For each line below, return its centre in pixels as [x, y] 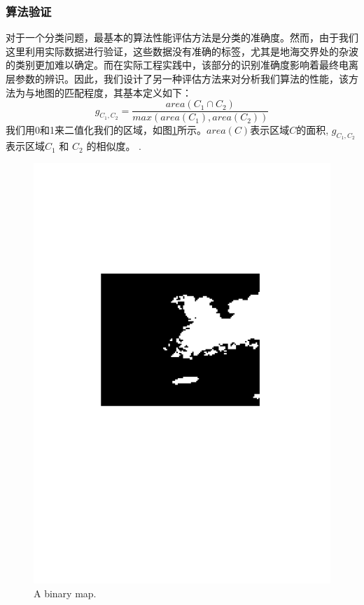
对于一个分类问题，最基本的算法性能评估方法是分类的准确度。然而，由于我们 [182, 37]
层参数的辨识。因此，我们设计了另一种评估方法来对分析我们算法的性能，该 [177, 78]
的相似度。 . [114, 146]
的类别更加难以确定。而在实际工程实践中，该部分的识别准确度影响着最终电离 [182, 65]
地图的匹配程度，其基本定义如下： [113, 92]
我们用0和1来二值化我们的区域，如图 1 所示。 [106, 130]
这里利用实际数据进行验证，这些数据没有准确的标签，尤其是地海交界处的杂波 [182, 51]
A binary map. [65, 593]
